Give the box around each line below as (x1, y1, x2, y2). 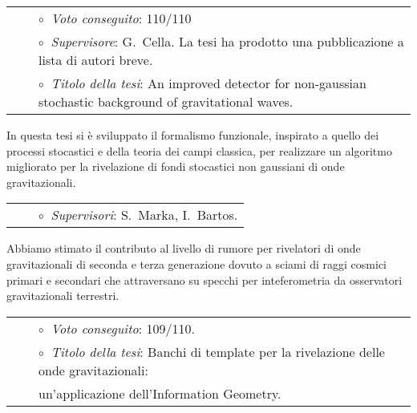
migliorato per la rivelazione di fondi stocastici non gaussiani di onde (6, 158, 345, 175)
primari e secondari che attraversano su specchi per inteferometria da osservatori (6, 271, 403, 288)
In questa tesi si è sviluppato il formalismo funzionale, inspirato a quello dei (6, 127, 379, 143)
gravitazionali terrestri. (6, 287, 119, 304)
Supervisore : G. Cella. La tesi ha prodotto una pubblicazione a (51, 32, 404, 51)
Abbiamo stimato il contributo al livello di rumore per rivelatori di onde (6, 240, 361, 257)
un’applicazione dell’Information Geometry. (38, 383, 281, 403)
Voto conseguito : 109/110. (51, 318, 195, 338)
